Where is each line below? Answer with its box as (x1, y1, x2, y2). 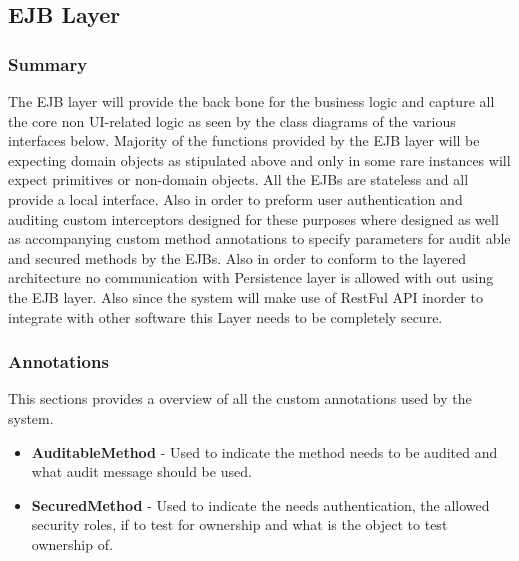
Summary (8, 51, 88, 76)
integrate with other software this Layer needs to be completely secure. (8, 306, 443, 327)
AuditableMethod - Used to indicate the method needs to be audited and (31, 441, 498, 462)
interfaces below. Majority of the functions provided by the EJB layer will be (8, 130, 480, 151)
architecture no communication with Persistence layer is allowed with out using (8, 267, 494, 288)
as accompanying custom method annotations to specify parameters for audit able (8, 228, 511, 249)
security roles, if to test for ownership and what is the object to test (31, 514, 448, 535)
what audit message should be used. (31, 461, 252, 482)
